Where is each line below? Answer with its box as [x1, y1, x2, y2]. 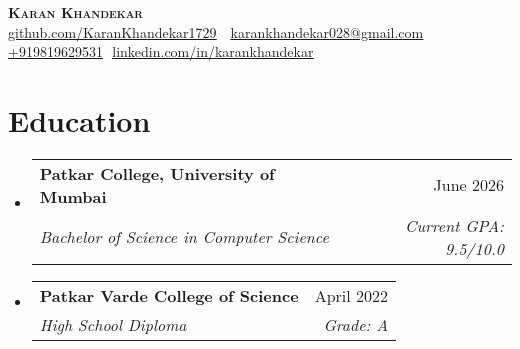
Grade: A [323, 312, 389, 336]
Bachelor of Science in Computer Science [39, 225, 329, 249]
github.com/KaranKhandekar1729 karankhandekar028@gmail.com [8, 21, 424, 42]
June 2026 [433, 173, 504, 197]
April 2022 [314, 283, 389, 307]
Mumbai [39, 184, 107, 208]
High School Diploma [39, 312, 187, 336]
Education [8, 99, 151, 140]
